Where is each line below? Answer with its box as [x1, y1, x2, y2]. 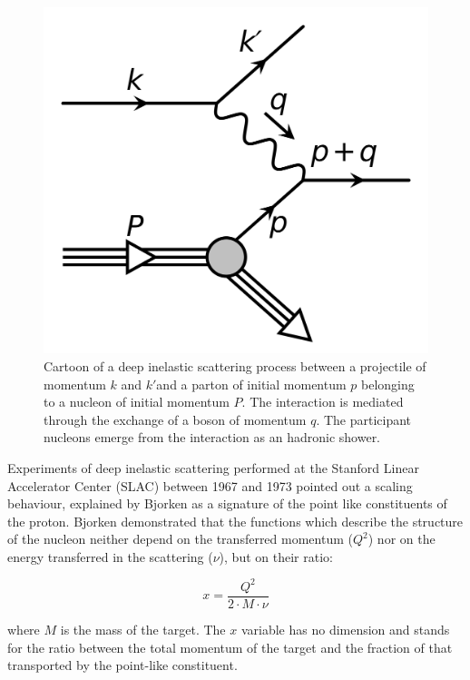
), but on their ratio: [219, 547, 333, 566]
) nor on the [367, 529, 436, 548]
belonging [361, 374, 415, 393]
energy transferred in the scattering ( [7, 547, 213, 566]
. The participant [316, 409, 412, 429]
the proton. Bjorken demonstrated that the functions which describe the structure [7, 511, 464, 530]
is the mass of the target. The [60, 620, 226, 639]
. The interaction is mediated [241, 392, 404, 411]
